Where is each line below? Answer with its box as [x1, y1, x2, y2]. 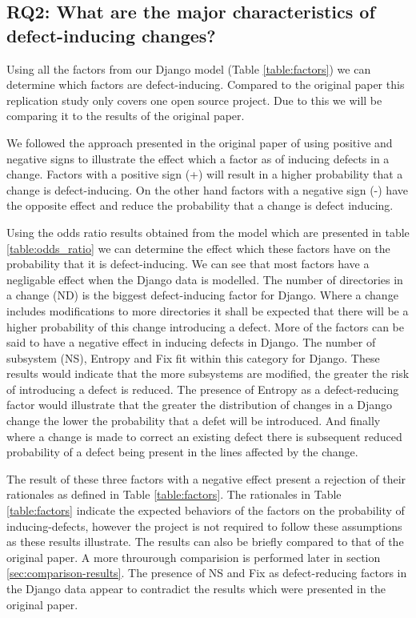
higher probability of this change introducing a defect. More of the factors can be [6, 318, 404, 335]
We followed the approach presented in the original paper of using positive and [6, 134, 393, 150]
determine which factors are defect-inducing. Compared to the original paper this [6, 76, 405, 93]
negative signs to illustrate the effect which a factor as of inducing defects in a [6, 150, 390, 167]
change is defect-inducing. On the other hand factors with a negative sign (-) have [6, 181, 408, 198]
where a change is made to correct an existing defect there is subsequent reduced [6, 427, 402, 444]
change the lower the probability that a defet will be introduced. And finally [6, 412, 381, 429]
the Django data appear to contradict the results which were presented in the [6, 580, 386, 596]
